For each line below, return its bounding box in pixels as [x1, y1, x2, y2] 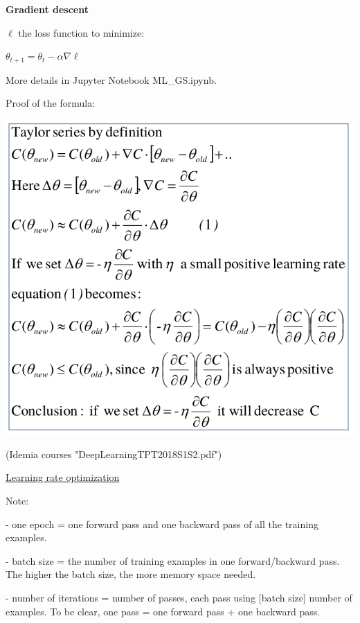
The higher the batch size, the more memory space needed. [6, 567, 256, 581]
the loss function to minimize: [18, 25, 145, 40]
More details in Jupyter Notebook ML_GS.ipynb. [6, 72, 217, 87]
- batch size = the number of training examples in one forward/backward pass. [6, 553, 340, 568]
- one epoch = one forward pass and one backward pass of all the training [6, 516, 318, 531]
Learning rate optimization [6, 470, 120, 484]
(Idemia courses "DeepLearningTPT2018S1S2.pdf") [6, 446, 222, 461]
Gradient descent [6, 2, 89, 16]
